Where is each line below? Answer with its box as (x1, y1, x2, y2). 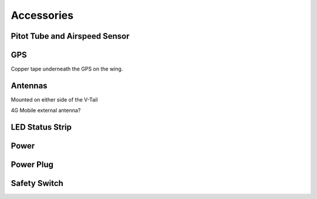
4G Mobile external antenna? (11, 107, 81, 114)
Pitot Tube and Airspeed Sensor (11, 31, 130, 41)
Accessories (11, 9, 73, 22)
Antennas (11, 80, 48, 90)
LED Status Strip (11, 122, 72, 132)
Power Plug (11, 160, 54, 170)
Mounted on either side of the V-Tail (11, 96, 98, 103)
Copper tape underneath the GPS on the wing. (11, 65, 123, 73)
